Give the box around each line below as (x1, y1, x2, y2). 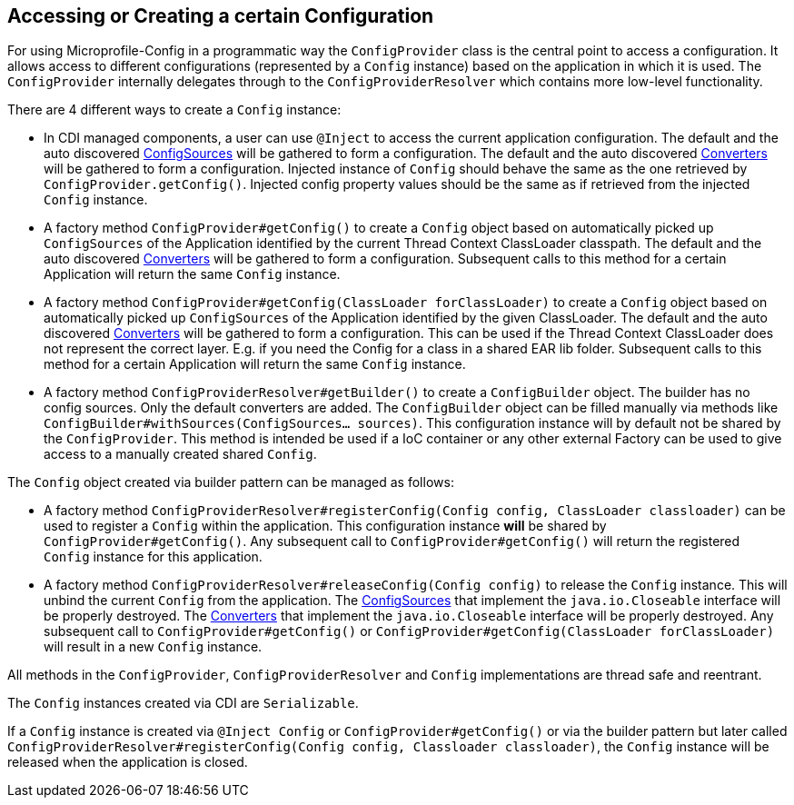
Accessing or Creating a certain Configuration (7, 5, 434, 27)
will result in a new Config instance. (44, 639, 263, 655)
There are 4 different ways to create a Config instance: (7, 102, 342, 118)
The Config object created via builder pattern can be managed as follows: (7, 474, 454, 491)
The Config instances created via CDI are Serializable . (7, 695, 359, 711)
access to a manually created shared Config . (44, 446, 317, 462)
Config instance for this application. (44, 549, 263, 565)
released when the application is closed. (7, 754, 248, 770)
